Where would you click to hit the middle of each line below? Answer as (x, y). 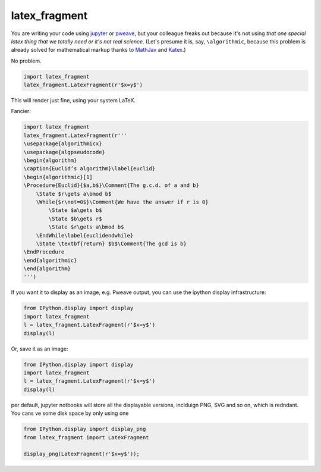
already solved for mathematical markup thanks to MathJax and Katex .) (99, 50)
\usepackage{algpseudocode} (64, 152)
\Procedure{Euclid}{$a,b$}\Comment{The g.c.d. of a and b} (111, 185)
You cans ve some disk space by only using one (70, 413)
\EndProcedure (44, 252)
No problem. (26, 61)
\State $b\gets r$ (75, 218)
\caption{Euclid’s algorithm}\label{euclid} (89, 169)
